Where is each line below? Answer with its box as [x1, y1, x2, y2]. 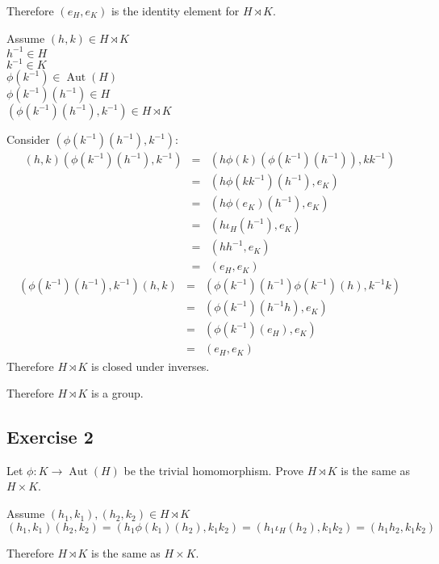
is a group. [91, 385, 144, 402]
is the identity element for [111, 2, 240, 19]
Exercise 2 [6, 424, 94, 449]
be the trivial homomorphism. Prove [123, 461, 304, 478]
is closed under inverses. [91, 357, 210, 374]
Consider [6, 131, 50, 148]
